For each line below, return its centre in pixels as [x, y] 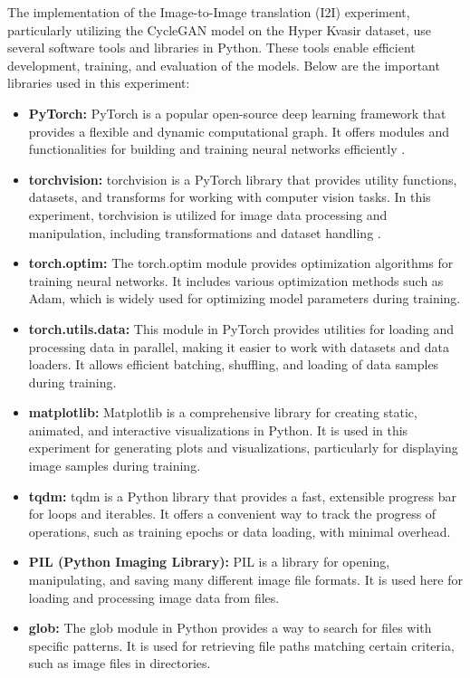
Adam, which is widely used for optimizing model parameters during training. [245, 298]
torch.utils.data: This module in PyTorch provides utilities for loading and [241, 328]
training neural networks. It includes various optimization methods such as [236, 280]
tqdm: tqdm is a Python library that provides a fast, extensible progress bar [243, 496]
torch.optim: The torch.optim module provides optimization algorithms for [241, 263]
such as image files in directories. [120, 663]
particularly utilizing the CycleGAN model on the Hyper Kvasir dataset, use [219, 29]
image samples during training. [115, 466]
